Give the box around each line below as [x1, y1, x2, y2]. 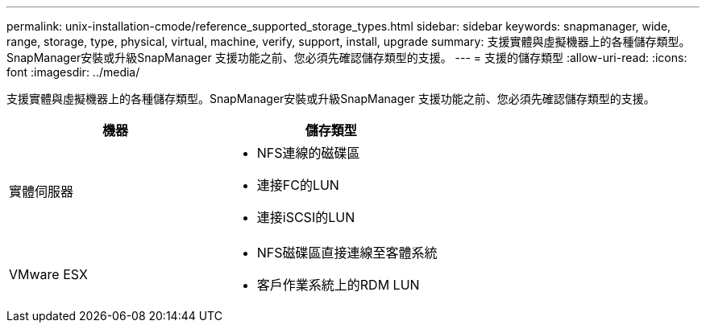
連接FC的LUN [256, 177, 339, 193]
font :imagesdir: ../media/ [6, 65, 140, 79]
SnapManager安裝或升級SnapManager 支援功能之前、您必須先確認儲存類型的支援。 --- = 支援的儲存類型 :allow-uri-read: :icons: [6, 51, 687, 64]
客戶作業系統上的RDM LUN [256, 277, 420, 293]
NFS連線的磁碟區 [256, 145, 360, 161]
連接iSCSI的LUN [256, 209, 355, 225]
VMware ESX [9, 266, 88, 282]
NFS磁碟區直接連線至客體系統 [256, 245, 438, 261]
